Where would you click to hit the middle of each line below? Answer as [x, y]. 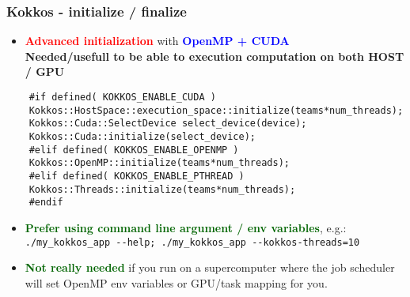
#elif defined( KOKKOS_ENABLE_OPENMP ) [134, 150]
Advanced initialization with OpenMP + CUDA [157, 41]
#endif [46, 203]
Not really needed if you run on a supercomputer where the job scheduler [210, 267]
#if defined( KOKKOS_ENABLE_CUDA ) [122, 97]
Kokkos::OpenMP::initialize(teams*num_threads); [159, 163]
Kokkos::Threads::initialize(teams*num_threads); [162, 189]
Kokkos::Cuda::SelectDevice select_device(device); [168, 124]
